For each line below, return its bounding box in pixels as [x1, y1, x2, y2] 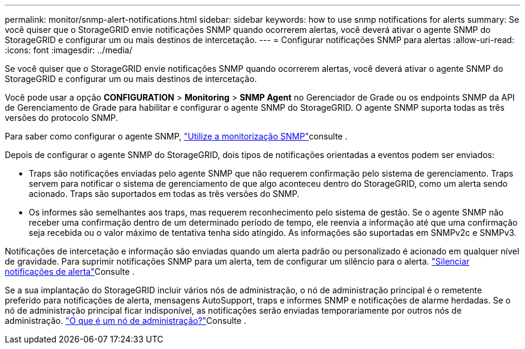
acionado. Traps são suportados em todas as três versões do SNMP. [29, 189, 300, 199]
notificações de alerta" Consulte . [5, 266, 135, 277]
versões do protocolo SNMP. [5, 113, 118, 123]
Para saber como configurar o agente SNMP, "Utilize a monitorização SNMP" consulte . [5, 131, 348, 141]
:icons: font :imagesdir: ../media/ [5, 45, 132, 55]
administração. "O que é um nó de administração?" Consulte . [5, 315, 246, 326]
